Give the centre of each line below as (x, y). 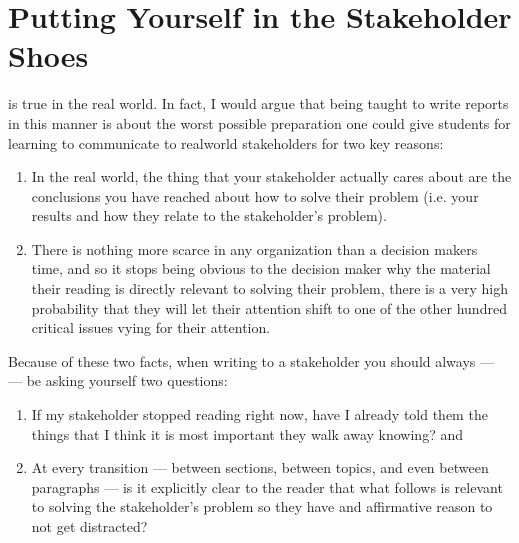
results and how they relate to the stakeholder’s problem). (209, 215)
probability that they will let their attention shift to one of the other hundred (269, 307)
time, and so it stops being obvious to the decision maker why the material (261, 268)
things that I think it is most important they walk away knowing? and (247, 433)
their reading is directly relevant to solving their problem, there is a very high (269, 288)
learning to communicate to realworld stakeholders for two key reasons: (226, 142)
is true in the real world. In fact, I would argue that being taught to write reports (258, 103)
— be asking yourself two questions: (118, 380)
